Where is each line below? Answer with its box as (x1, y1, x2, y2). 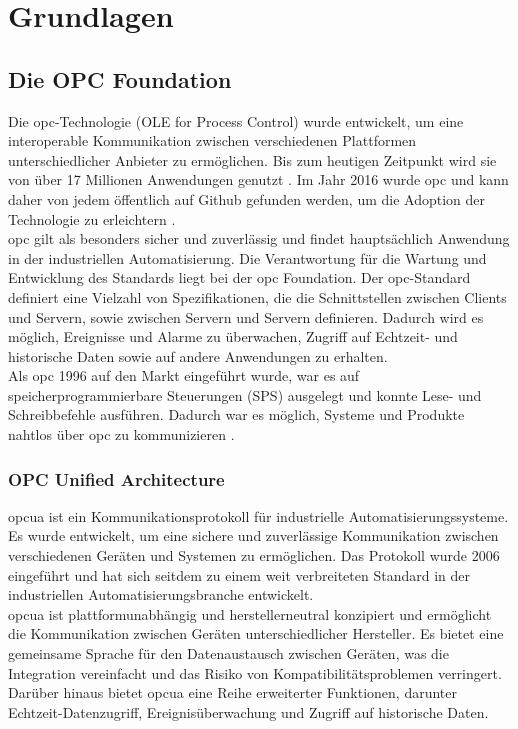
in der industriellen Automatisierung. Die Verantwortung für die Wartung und (8, 247, 487, 268)
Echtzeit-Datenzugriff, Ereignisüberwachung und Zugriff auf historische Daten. (8, 701, 489, 722)
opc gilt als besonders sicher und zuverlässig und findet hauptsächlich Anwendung (8, 228, 510, 249)
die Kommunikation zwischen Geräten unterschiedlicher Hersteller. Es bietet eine (8, 623, 504, 644)
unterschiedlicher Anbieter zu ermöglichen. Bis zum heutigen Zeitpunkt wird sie (8, 149, 497, 170)
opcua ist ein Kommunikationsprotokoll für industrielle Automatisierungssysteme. (8, 505, 509, 526)
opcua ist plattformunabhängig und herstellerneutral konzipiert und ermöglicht (8, 603, 492, 624)
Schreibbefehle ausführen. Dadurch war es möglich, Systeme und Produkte (8, 404, 465, 425)
